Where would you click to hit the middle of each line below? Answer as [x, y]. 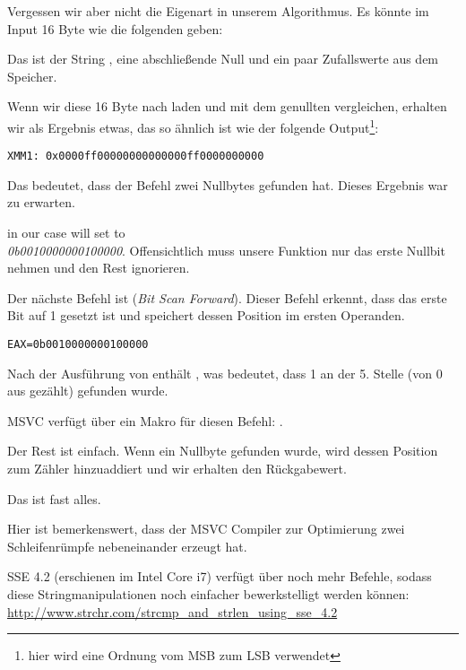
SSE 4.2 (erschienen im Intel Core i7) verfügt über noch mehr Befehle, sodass [220, 576]
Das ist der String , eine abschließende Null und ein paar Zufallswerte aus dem [223, 59]
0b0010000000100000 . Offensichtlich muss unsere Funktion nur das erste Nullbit [226, 250]
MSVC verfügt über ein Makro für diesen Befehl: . [145, 420]
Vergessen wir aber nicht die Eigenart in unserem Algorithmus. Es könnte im [218, 11]
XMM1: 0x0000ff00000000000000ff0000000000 [136, 157]
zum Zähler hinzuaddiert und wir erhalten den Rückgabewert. [177, 469]
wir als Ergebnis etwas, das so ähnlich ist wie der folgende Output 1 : [193, 126]
